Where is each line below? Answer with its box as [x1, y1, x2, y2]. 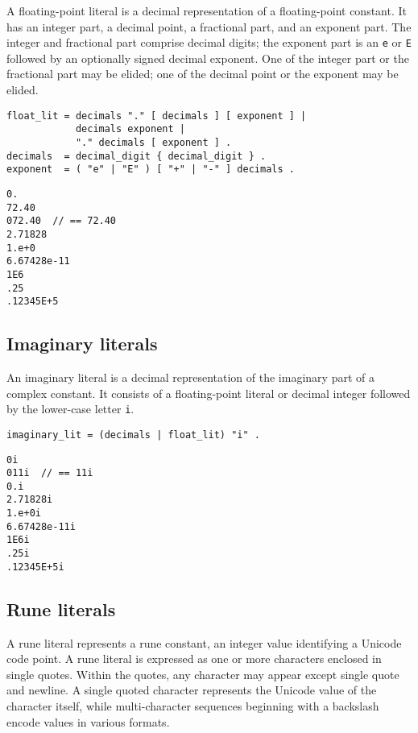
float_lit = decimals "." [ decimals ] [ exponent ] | [6, 110, 307, 122]
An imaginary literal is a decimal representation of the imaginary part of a [6, 369, 375, 386]
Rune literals [6, 596, 116, 621]
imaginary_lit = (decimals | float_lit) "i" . [6, 429, 260, 441]
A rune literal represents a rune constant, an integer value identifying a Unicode [6, 634, 402, 651]
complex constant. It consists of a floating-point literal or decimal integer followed [6, 384, 411, 401]
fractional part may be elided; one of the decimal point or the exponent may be [6, 65, 399, 82]
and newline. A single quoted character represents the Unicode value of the [6, 681, 377, 698]
